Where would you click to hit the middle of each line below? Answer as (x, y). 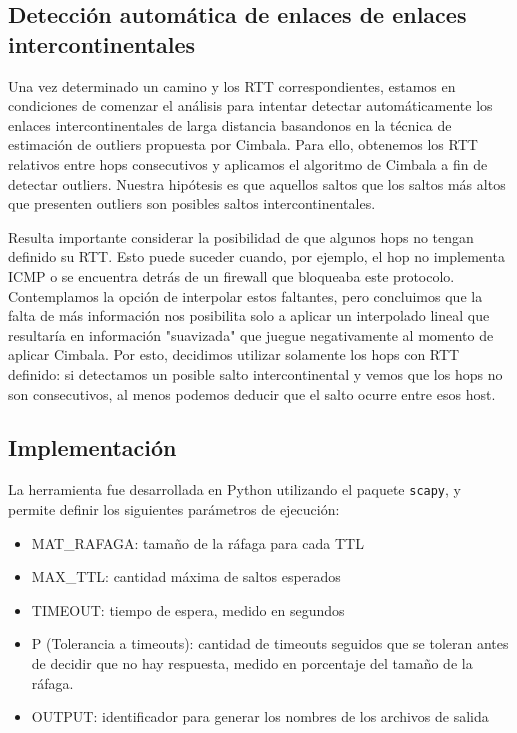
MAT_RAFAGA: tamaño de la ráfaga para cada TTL (197, 542)
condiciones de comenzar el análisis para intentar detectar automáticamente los (250, 105)
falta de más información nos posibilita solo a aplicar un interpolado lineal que (249, 315)
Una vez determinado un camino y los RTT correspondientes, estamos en (232, 85)
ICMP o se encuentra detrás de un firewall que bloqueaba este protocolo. (231, 275)
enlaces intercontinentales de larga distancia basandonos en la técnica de (230, 124)
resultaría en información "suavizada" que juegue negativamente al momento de (251, 334)
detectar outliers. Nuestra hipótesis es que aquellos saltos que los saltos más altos (257, 183)
